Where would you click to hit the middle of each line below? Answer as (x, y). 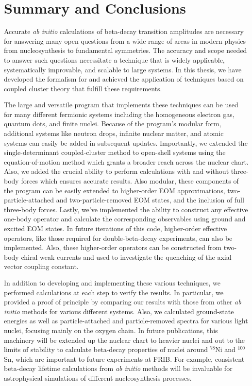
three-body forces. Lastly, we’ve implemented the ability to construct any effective (126, 209)
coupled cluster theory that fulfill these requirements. (83, 88)
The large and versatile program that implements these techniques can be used (121, 105)
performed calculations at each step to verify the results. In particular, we (114, 292)
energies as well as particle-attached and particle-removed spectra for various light (126, 321)
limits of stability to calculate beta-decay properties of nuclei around (106, 349)
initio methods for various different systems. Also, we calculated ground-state (119, 311)
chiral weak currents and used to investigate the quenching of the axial (126, 257)
